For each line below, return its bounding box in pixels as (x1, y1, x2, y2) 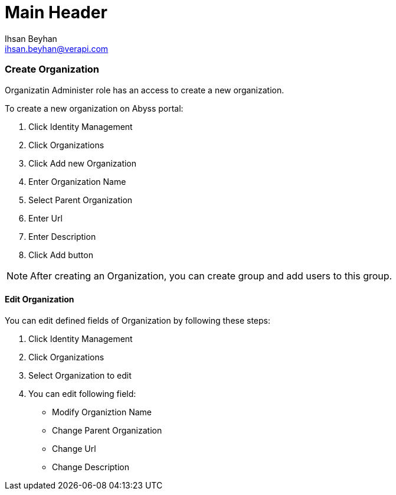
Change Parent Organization (52, 425, 162, 435)
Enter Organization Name (28, 176, 126, 187)
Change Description (52, 461, 129, 472)
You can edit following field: (28, 388, 136, 399)
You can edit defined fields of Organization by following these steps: (5, 315, 271, 325)
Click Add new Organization (28, 158, 137, 168)
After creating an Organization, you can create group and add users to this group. (30, 269, 392, 282)
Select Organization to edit (28, 370, 132, 380)
